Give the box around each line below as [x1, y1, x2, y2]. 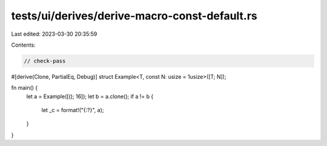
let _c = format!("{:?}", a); [41, 107, 104, 114]
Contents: [11, 41, 36, 48]
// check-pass [24, 58, 66, 64]
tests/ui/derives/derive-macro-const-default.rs [11, 9, 257, 22]
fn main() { [11, 84, 38, 91]
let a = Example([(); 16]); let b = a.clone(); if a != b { [26, 93, 154, 100]
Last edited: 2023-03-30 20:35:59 [11, 30, 97, 38]
